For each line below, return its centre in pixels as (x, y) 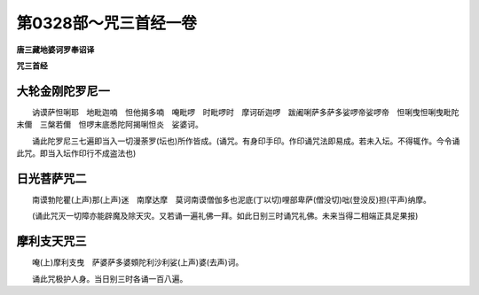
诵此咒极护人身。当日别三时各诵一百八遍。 (110, 278)
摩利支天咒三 (51, 241)
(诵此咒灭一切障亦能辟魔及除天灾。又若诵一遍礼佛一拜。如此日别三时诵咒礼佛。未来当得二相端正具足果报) (225, 216)
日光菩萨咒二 (51, 179)
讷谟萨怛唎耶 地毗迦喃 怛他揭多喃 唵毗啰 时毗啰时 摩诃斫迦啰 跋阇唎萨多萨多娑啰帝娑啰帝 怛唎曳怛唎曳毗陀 (245, 112)
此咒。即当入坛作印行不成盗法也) (76, 153)
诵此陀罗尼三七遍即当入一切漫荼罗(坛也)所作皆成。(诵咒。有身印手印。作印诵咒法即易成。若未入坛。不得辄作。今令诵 (246, 141)
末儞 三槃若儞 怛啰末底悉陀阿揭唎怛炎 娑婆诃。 (110, 125)
